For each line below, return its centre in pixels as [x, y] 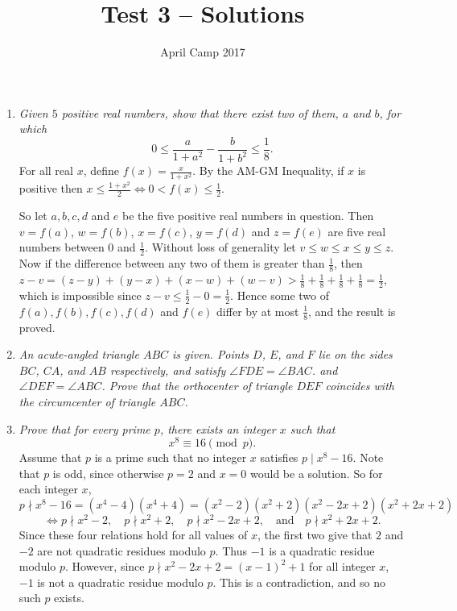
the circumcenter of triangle [87, 401]
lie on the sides [355, 354]
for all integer [342, 566]
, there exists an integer [218, 428]
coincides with [360, 386]
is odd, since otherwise [108, 473]
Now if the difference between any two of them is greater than [172, 263]
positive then [51, 188]
